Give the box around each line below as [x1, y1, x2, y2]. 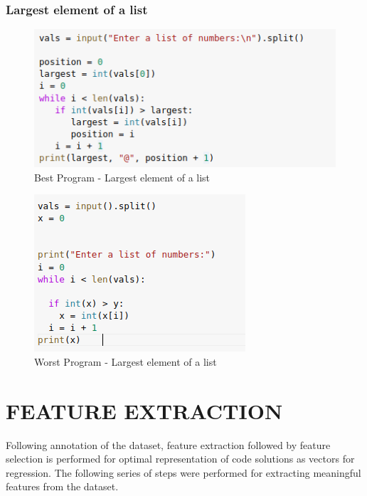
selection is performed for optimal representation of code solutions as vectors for [6, 451, 355, 466]
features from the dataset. [6, 479, 119, 494]
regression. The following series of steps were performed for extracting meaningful [6, 465, 361, 480]
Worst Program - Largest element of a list [34, 354, 217, 369]
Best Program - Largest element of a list [34, 169, 211, 184]
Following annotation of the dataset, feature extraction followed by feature [6, 437, 331, 452]
